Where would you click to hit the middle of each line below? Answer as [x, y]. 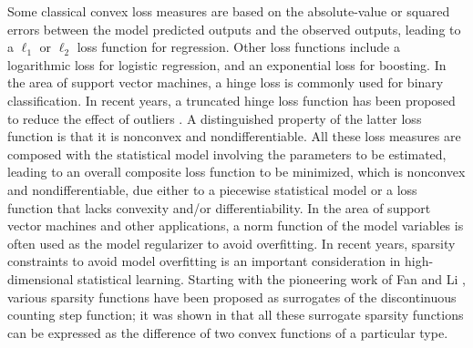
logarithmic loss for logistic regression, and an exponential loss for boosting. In [227, 64]
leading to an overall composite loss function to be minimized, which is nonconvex [236, 172]
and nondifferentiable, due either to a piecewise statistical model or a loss [212, 189]
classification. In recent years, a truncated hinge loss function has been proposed [231, 100]
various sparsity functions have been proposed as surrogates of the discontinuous [232, 297]
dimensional [41, 278]
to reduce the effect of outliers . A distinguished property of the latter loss [215, 118]
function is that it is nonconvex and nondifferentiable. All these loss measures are [234, 136]
